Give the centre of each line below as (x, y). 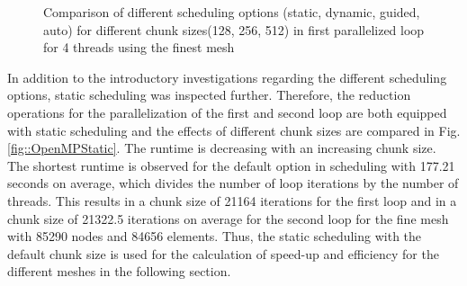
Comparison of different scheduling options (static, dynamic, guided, (232, 12)
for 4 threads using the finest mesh (139, 47)
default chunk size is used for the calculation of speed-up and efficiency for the (223, 253)
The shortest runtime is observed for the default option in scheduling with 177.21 (231, 165)
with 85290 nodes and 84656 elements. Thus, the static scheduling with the (215, 236)
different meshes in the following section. (119, 271)
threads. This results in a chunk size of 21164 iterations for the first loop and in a (232, 200)
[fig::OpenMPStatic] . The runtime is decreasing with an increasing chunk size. (222, 148)
